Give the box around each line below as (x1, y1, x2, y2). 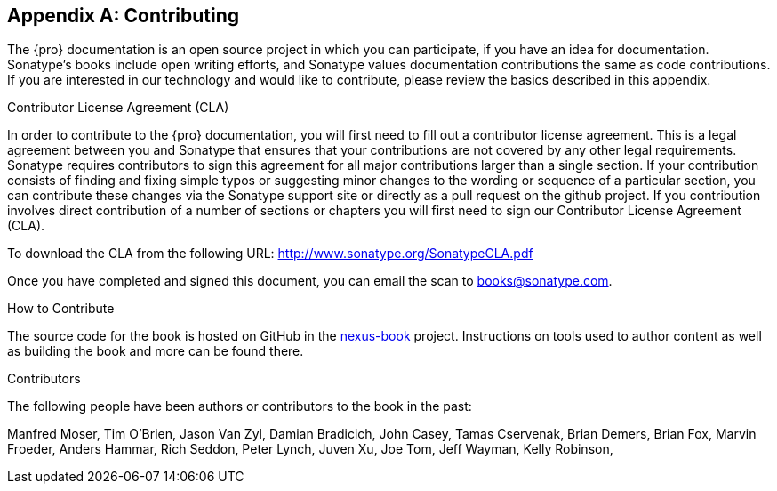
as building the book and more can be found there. (7, 343, 304, 359)
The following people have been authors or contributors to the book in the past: (7, 398, 472, 415)
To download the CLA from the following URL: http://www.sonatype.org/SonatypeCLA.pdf (7, 245, 533, 262)
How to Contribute (7, 301, 115, 317)
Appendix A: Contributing (7, 4, 240, 27)
